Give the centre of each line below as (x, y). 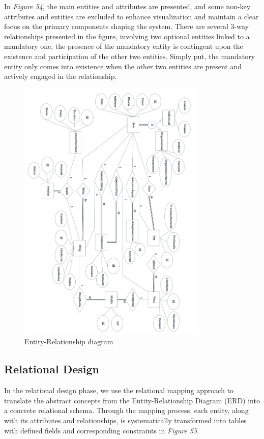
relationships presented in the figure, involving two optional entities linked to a (127, 36)
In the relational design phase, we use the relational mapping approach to (119, 390)
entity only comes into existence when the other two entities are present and (123, 66)
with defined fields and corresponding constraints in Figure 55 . (102, 430)
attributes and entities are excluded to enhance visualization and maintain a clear (131, 16)
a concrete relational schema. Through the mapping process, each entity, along (126, 410)
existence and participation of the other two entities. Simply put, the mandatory (130, 56)
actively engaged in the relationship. (61, 76)
